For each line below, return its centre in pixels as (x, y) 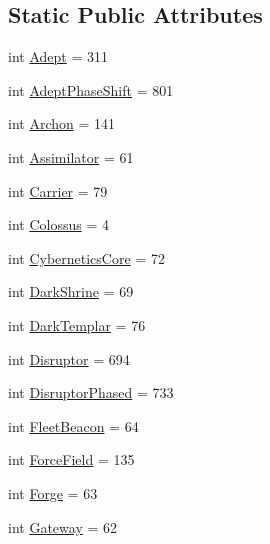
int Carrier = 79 (58, 190)
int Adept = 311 (58, 56)
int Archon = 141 (62, 123)
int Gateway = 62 (62, 526)
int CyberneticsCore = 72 (86, 257)
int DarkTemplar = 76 (77, 324)
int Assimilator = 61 (71, 156)
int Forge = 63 (53, 492)
